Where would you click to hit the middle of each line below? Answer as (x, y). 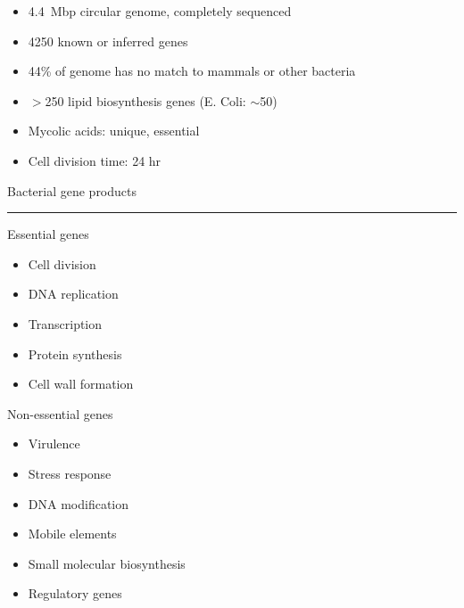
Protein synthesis (75, 353)
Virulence (54, 444)
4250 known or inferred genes (108, 41)
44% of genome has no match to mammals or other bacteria (192, 71)
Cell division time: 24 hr (95, 160)
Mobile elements (72, 534)
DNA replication (73, 294)
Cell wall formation (81, 384)
